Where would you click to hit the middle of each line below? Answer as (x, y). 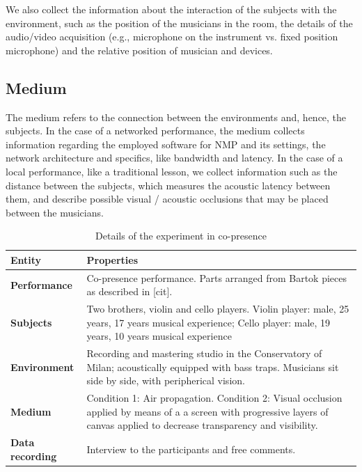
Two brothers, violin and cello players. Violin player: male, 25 (218, 309)
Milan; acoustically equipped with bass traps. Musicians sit (213, 367)
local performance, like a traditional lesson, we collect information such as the (172, 171)
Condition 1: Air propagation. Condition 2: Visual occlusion (214, 398)
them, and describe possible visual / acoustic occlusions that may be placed (167, 199)
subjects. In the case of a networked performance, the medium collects (155, 131)
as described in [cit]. (129, 291)
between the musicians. (55, 212)
